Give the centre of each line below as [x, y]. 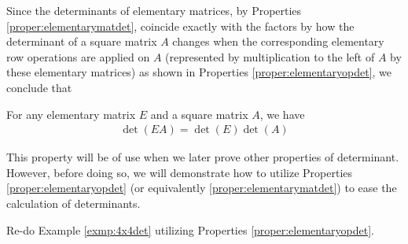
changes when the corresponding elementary [278, 41]
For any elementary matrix [71, 114]
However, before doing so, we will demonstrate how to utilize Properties [180, 172]
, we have [282, 114]
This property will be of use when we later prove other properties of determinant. [203, 157]
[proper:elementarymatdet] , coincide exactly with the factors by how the [180, 26]
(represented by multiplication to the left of [270, 56]
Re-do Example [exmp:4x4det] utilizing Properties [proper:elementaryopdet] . [191, 229]
